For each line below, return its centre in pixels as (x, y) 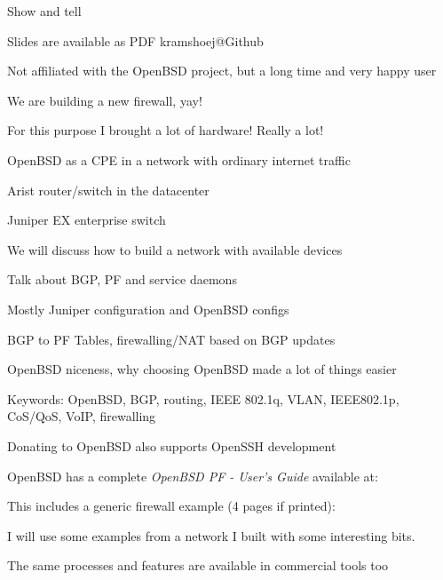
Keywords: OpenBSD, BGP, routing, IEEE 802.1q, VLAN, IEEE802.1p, (203, 398)
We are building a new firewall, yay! (105, 100)
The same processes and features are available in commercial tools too (198, 565)
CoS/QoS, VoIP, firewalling (82, 416)
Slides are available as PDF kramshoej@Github (135, 40)
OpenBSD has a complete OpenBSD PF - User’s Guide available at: (193, 476)
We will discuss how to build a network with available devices (175, 249)
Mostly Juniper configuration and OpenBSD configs (148, 309)
